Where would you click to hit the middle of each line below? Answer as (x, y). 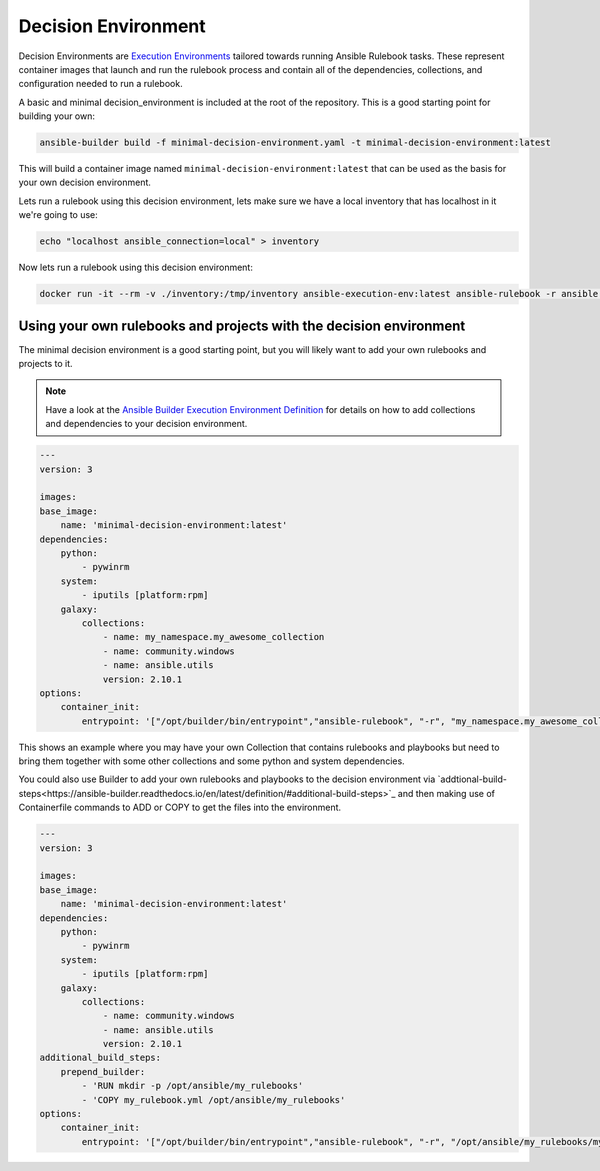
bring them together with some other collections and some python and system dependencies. (211, 761)
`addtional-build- (472, 779)
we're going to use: (58, 215)
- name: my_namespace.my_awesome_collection (213, 637)
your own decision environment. (85, 182)
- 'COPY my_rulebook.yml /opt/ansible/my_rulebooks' (213, 1099)
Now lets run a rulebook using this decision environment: (136, 267)
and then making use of (446, 793)
